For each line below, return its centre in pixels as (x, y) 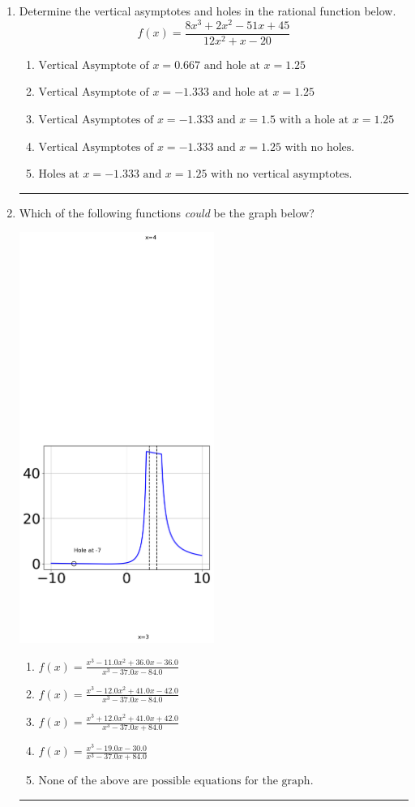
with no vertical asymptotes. (282, 175)
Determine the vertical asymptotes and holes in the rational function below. (207, 11)
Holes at (59, 175)
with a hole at (314, 120)
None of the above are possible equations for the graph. (176, 781)
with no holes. (320, 147)
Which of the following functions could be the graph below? (167, 212)
